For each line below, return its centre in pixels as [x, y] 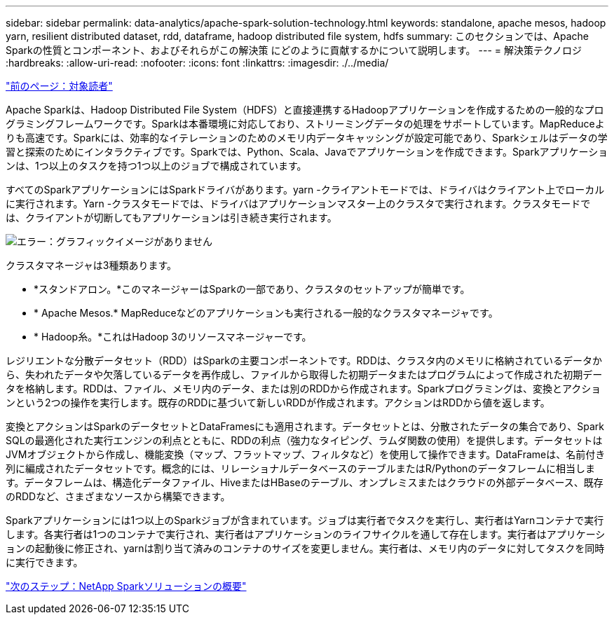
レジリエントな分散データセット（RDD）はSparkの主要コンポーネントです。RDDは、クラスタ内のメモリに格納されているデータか [304, 360]
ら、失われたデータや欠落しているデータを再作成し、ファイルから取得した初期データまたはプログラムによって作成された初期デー [304, 374]
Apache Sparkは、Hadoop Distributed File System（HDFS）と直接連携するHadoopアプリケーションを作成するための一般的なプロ [305, 110]
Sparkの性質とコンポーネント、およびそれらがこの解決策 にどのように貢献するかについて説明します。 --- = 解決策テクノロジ [294, 50]
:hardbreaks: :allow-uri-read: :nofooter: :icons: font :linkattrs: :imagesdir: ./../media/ [197, 63]
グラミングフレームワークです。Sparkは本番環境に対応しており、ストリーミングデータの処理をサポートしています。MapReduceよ [305, 124]
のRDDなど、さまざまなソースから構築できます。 [118, 496]
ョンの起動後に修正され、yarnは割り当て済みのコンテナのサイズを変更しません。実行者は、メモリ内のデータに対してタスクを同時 [305, 548]
